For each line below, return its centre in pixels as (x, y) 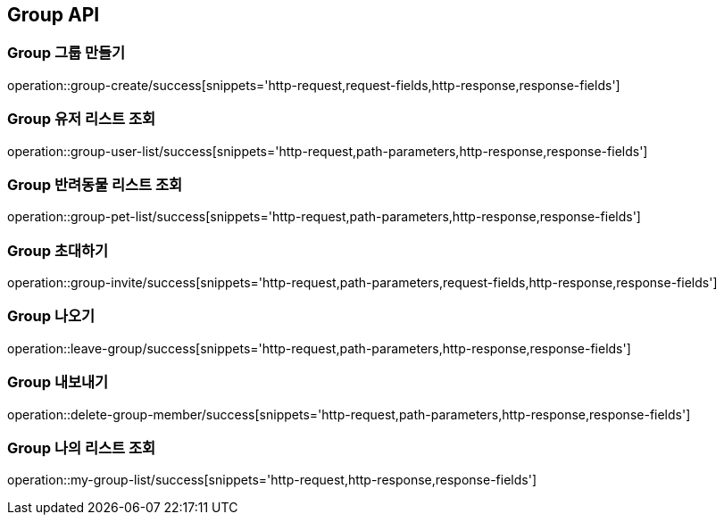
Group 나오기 (51, 316)
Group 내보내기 (58, 382)
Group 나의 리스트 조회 (82, 447)
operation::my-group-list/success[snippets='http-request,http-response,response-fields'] (272, 480)
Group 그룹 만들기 (67, 53)
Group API (54, 15)
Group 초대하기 (58, 250)
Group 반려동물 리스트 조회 (95, 184)
